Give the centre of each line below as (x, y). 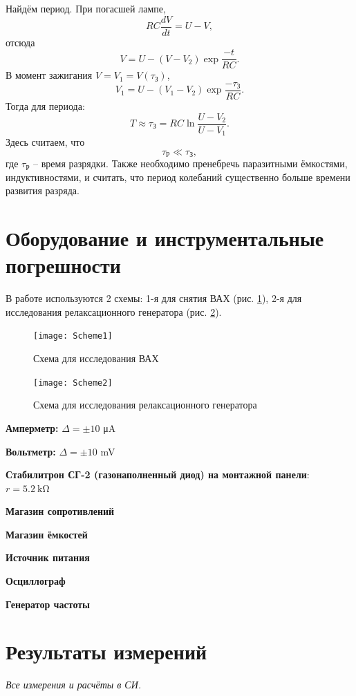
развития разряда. (43, 190)
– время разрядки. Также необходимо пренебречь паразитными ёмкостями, (190, 163)
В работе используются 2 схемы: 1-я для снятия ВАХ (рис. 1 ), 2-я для (154, 298)
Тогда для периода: (45, 105)
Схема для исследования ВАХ (96, 358)
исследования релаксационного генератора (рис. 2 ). (114, 311)
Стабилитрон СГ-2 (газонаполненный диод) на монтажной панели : (158, 474)
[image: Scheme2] (73, 383)
